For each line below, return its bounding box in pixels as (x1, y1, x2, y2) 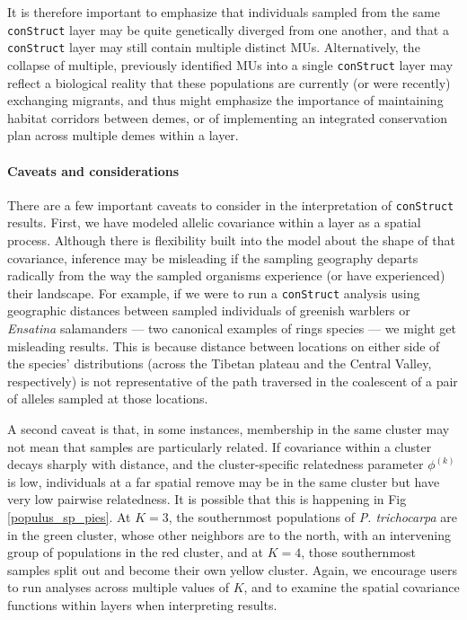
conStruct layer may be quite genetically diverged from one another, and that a (7, 20, 449, 39)
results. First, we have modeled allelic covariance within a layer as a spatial (7, 213, 421, 232)
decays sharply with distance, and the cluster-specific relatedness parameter (7, 455, 424, 474)
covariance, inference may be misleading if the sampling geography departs (7, 248, 419, 267)
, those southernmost (301, 543, 417, 562)
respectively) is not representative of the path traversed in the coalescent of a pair (7, 371, 458, 390)
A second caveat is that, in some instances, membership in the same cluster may (7, 419, 450, 438)
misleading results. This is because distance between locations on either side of (7, 336, 440, 355)
